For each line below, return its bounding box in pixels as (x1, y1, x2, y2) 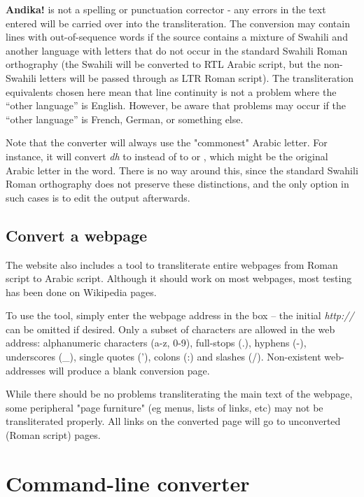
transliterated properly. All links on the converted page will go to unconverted (6, 414, 341, 428)
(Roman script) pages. (6, 428, 101, 442)
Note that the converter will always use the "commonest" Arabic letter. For (6, 135, 328, 150)
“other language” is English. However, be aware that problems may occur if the (6, 98, 346, 113)
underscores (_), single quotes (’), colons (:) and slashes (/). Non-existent (6, 349, 321, 364)
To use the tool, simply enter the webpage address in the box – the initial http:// (6, 308, 354, 323)
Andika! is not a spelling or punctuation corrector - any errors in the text (6, 2, 326, 16)
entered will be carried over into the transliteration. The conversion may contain (6, 15, 350, 30)
